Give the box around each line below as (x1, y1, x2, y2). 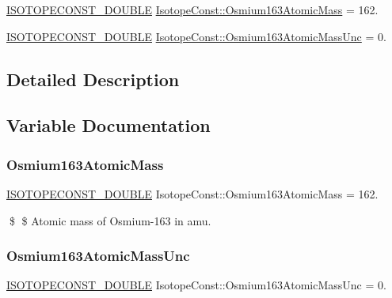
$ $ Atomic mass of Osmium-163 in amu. (9, 212, 211, 228)
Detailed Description (6, 66, 180, 91)
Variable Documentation (6, 113, 211, 138)
